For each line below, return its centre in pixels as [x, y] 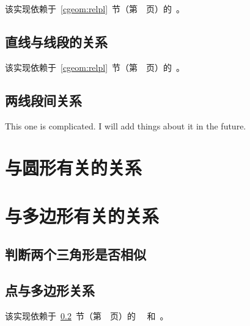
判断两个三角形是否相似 [75, 254]
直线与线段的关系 [56, 41]
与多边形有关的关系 [82, 215]
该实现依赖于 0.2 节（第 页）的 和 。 [87, 315]
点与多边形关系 [50, 290]
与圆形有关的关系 [74, 168]
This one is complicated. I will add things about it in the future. [126, 125]
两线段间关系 [43, 100]
